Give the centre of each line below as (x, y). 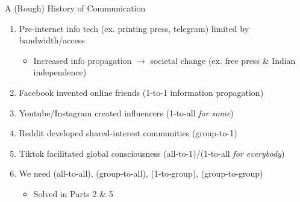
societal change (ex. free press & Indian (223, 60)
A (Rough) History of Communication (75, 8)
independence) (60, 72)
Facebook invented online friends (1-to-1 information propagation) (141, 92)
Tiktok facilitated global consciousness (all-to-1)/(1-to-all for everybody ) (152, 153)
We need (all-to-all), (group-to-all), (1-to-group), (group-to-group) (141, 173)
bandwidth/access (52, 40)
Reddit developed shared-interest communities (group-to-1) (128, 133)
